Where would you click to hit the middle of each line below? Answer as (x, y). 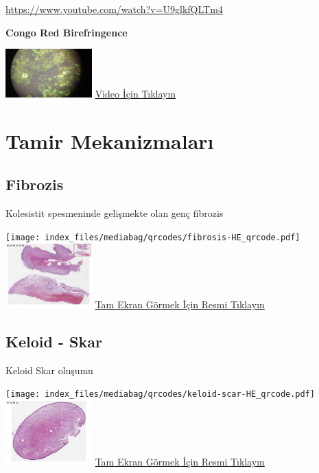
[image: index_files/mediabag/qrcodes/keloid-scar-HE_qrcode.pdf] (161, 394)
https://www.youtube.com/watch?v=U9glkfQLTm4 (114, 9)
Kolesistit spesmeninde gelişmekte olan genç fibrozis (115, 213)
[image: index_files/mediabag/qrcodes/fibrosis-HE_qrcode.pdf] (153, 237)
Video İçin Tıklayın (135, 94)
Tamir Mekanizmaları (110, 140)
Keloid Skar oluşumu (49, 370)
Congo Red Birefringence (67, 32)
